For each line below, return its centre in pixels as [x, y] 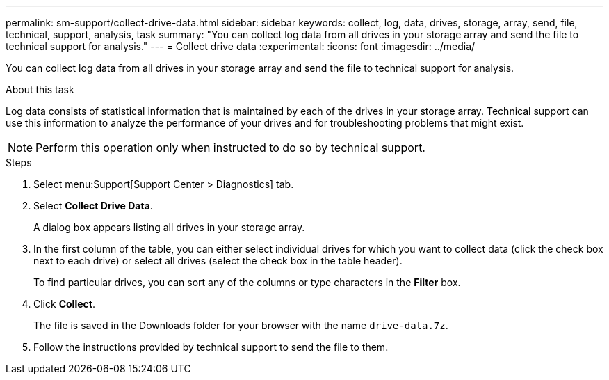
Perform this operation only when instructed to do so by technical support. [230, 148]
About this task [40, 89]
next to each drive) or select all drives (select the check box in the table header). [218, 261]
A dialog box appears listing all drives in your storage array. [169, 227]
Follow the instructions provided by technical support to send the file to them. [211, 347]
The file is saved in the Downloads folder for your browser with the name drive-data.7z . [241, 325]
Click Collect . [64, 304]
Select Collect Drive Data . [93, 206]
